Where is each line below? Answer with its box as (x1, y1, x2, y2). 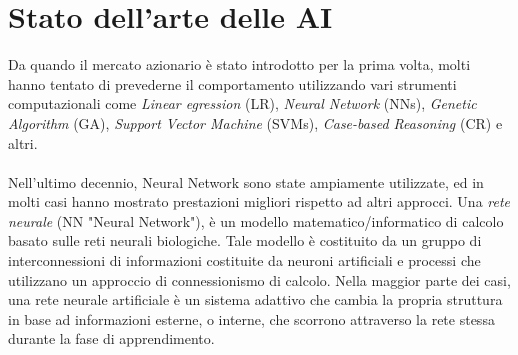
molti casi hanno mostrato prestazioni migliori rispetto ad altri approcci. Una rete (8, 191, 511, 212)
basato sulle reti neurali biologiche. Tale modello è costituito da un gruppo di (8, 230, 482, 251)
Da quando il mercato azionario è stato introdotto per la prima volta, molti (8, 54, 471, 75)
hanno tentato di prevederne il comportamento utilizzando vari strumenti (8, 73, 457, 94)
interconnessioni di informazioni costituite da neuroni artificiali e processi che (8, 250, 481, 271)
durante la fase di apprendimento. (8, 328, 215, 349)
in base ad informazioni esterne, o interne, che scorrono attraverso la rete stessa (8, 308, 495, 329)
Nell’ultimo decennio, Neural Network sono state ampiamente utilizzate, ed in (8, 171, 484, 192)
